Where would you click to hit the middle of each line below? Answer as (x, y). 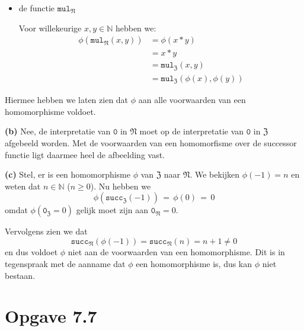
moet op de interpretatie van (192, 131)
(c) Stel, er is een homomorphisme (68, 174)
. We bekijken (215, 174)
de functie (37, 8)
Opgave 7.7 (51, 316)
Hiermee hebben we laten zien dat (67, 100)
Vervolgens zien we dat (46, 231)
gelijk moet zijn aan (112, 210)
